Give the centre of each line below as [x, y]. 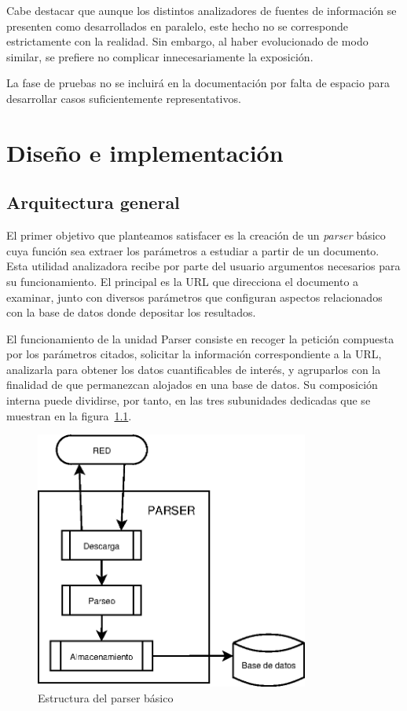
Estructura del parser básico [106, 697]
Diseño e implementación [145, 152]
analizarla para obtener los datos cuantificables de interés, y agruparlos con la [194, 369]
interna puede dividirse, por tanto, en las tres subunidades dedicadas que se [189, 400]
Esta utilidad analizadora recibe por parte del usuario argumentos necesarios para [203, 266]
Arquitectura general [93, 202]
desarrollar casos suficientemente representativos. [124, 98]
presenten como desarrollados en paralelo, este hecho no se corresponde [178, 26]
